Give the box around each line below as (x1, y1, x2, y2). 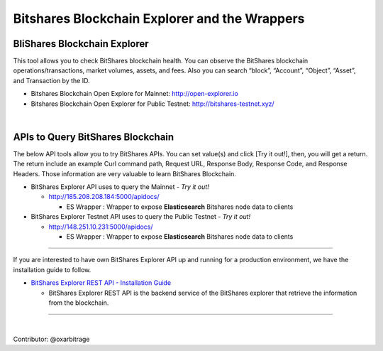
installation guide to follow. (13, 265, 91, 274)
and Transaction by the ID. (13, 76, 90, 85)
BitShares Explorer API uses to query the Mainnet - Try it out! (30, 183, 209, 191)
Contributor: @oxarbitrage (13, 335, 90, 343)
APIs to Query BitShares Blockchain (13, 131, 174, 143)
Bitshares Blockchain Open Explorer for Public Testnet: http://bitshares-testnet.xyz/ (30, 99, 274, 108)
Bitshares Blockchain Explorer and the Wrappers (13, 11, 305, 26)
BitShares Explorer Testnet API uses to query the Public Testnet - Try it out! (30, 212, 251, 221)
